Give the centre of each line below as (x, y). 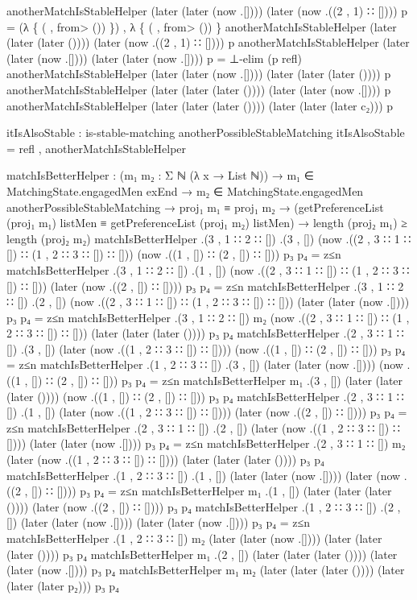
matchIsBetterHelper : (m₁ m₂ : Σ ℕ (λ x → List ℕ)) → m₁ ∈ (160, 175)
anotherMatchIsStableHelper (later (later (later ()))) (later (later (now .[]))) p (199, 89)
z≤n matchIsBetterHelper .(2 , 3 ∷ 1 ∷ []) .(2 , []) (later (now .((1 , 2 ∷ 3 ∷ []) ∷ (203, 427)
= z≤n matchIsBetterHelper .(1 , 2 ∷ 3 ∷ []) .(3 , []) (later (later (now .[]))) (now (205, 364)
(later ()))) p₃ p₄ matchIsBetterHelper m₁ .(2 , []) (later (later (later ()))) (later (202, 554)
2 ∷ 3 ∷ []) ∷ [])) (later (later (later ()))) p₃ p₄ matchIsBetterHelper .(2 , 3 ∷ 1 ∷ (205, 333)
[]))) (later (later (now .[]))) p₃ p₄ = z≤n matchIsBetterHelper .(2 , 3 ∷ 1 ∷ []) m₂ (206, 443)
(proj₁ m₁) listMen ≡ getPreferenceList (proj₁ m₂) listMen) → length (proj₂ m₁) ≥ (207, 223)
